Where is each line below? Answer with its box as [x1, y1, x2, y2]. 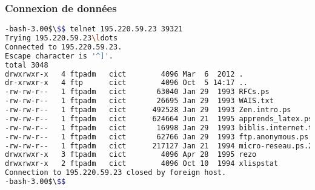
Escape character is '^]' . [5, 51, 113, 60]
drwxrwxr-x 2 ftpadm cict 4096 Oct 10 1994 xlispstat [5, 159, 279, 168]
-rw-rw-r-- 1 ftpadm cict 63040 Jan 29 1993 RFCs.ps [5, 87, 270, 97]
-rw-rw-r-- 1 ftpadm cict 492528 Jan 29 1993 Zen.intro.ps [5, 106, 291, 115]
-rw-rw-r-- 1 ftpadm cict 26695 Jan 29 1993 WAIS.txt [5, 97, 274, 106]
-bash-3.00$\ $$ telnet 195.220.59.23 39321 [5, 25, 183, 34]
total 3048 [5, 60, 48, 69]
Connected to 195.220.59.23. [5, 42, 122, 51]
